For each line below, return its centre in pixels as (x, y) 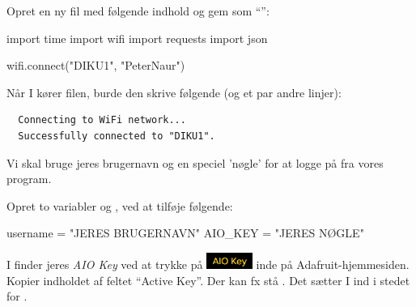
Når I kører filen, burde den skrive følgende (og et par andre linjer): (174, 92)
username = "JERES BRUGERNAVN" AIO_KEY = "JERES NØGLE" (185, 233)
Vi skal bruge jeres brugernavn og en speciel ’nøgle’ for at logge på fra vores (195, 162)
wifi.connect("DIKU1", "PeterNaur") (96, 65)
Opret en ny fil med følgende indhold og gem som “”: (138, 11)
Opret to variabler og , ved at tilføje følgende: (120, 205)
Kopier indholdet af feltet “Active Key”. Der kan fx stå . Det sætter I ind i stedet (208, 280)
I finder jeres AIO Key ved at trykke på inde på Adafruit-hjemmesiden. (208, 264)
